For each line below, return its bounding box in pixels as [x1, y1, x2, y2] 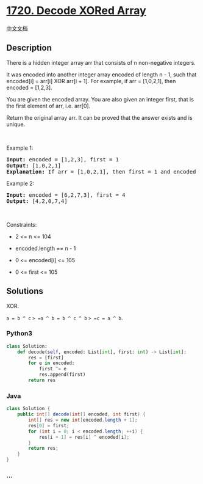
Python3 [6, 329, 32, 338]
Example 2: [6, 180, 35, 187]
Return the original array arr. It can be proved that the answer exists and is [6, 114, 193, 121]
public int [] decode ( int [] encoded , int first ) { [17, 411, 146, 417]
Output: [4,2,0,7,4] [6, 197, 68, 205]
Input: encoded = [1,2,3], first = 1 [6, 156, 119, 163]
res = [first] [28, 354, 64, 361]
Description [6, 43, 52, 53]
